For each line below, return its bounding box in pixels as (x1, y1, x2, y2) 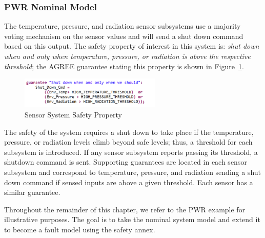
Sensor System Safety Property (25, 109, 122, 120)
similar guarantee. (4, 187, 60, 197)
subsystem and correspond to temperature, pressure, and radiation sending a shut (4, 167, 261, 177)
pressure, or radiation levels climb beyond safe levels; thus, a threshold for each (4, 136, 253, 147)
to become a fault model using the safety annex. (4, 224, 155, 235)
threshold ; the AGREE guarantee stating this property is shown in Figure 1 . (4, 61, 244, 71)
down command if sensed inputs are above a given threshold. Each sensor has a (4, 176, 253, 187)
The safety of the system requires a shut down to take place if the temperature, (4, 126, 254, 137)
